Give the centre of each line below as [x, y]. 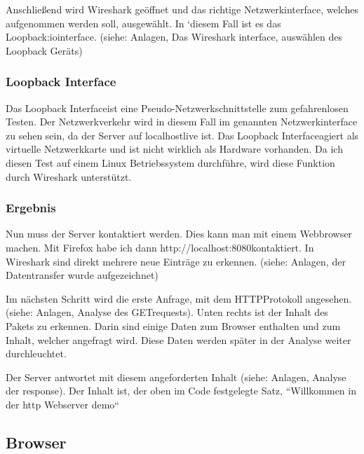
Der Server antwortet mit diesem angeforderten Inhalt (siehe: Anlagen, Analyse [176, 377]
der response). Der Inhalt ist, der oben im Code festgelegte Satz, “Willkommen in [181, 391]
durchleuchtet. [36, 353]
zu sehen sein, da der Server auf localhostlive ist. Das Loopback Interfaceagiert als [182, 135]
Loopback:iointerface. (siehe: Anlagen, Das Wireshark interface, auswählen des [174, 37]
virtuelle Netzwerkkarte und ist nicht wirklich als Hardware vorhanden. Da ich [174, 149]
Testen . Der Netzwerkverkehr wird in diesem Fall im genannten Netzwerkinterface [182, 122]
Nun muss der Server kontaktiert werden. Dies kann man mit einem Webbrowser [179, 234]
